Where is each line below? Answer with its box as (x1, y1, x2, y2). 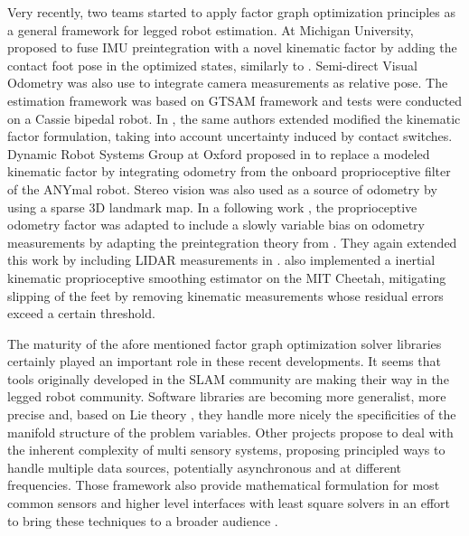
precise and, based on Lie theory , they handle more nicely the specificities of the (7, 405, 456, 424)
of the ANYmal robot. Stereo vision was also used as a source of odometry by (7, 179, 437, 198)
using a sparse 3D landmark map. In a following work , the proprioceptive (7, 197, 417, 216)
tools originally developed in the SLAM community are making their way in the (7, 369, 449, 388)
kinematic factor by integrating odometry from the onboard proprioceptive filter (7, 162, 451, 181)
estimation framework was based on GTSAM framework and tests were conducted (7, 90, 463, 109)
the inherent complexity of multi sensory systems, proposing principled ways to (7, 440, 446, 459)
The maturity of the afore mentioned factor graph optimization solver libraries (7, 334, 442, 353)
